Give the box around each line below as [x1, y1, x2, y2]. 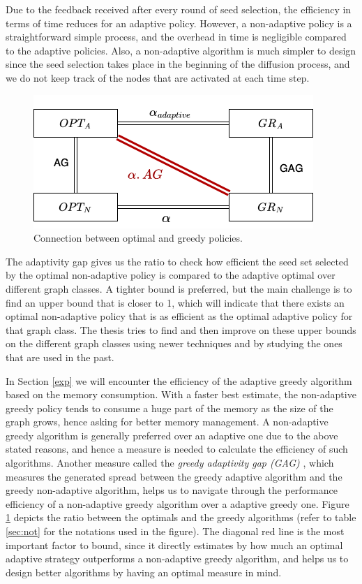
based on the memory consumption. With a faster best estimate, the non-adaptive [6, 387, 356, 402]
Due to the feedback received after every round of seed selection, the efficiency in [6, 2, 352, 16]
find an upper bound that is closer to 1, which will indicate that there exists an [6, 295, 345, 309]
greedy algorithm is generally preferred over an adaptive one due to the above [6, 428, 338, 442]
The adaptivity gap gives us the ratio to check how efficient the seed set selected [6, 254, 349, 268]
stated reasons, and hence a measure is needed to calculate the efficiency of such [6, 441, 348, 456]
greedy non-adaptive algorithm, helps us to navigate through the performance [6, 483, 338, 497]
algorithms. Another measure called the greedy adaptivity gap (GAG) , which [6, 455, 334, 470]
